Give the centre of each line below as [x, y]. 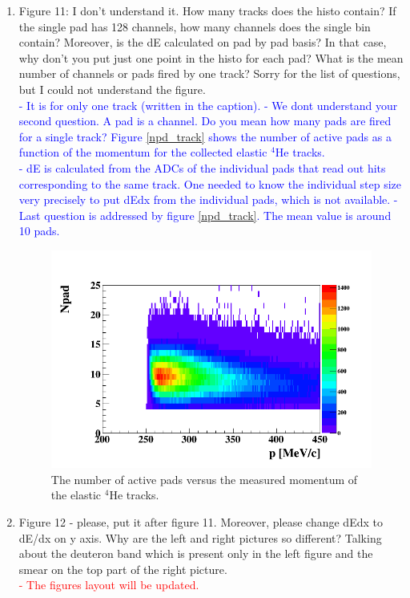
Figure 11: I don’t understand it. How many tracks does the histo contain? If [207, 10]
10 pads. [39, 231]
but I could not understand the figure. [112, 89]
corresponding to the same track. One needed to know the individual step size [210, 183]
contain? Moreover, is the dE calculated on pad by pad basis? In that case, [203, 42]
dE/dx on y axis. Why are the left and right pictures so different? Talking [200, 537]
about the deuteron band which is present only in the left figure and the [196, 553]
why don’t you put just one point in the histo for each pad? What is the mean [211, 57]
